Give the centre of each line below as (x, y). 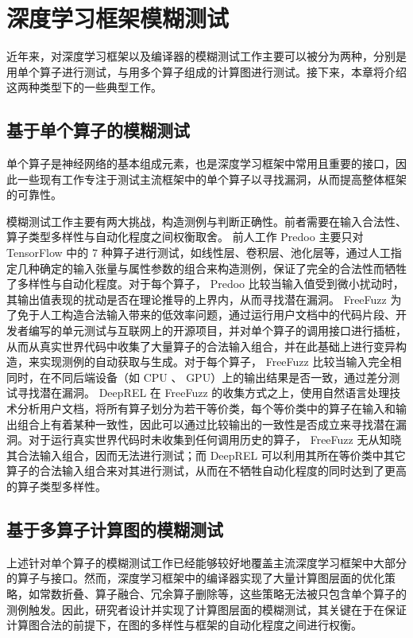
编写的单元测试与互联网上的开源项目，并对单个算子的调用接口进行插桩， (217, 331)
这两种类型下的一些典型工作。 (84, 87)
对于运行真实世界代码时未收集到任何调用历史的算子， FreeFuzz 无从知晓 (215, 440)
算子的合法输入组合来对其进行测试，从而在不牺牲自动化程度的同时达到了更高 (206, 471)
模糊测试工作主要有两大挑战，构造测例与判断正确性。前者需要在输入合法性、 (206, 221)
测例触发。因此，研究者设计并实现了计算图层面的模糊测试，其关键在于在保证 (206, 609)
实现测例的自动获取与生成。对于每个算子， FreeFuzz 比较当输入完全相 (220, 362)
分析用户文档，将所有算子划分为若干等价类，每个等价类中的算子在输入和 (206, 408)
